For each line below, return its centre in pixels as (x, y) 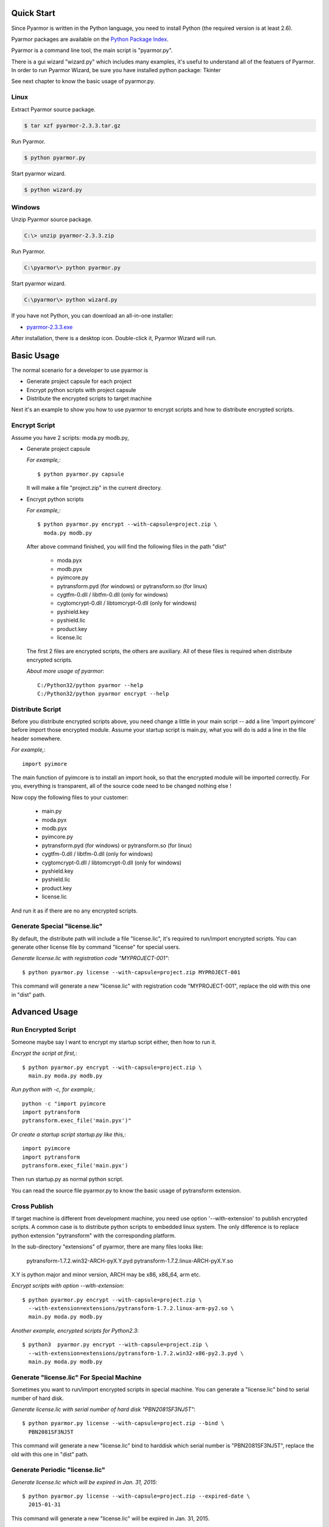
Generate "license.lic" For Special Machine (76, 1377)
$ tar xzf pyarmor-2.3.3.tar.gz (73, 126)
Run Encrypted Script (44, 1030)
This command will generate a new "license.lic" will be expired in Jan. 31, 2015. (111, 1518)
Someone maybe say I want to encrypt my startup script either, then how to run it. (114, 1042)
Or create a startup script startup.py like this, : (69, 1134)
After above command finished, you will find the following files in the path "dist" (126, 547)
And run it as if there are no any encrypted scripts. (75, 911)
